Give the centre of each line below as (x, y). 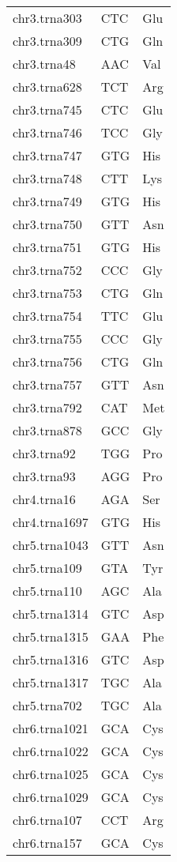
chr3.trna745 (47, 109)
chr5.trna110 (47, 591)
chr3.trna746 (47, 132)
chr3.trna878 (47, 430)
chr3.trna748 (47, 178)
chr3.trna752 (47, 270)
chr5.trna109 (47, 568)
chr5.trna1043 (51, 545)
